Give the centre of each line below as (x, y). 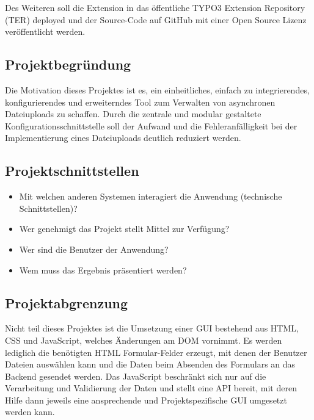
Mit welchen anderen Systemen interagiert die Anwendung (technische (151, 196)
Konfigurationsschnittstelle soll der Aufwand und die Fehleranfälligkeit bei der (151, 125)
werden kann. (30, 412)
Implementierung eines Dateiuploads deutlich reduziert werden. (123, 138)
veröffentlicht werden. (45, 31)
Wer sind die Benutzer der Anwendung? (94, 249)
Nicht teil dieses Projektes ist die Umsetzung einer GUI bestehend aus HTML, (152, 328)
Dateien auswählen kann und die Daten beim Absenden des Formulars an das (150, 364)
